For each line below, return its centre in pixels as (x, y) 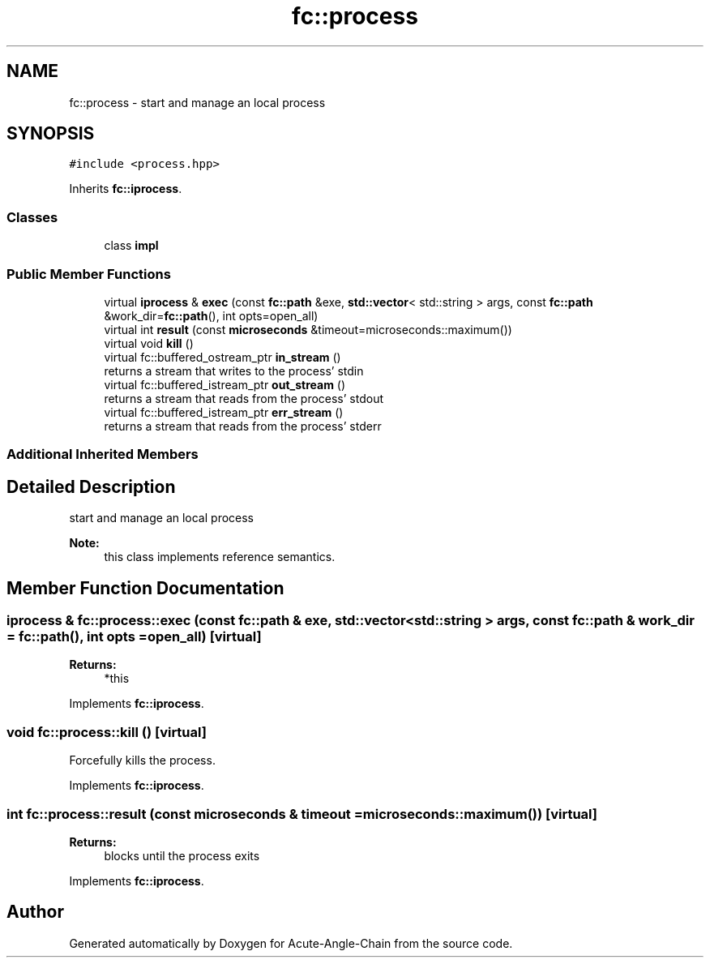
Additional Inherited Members (103, 454)
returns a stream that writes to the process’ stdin (234, 371)
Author (35, 912)
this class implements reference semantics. (220, 557)
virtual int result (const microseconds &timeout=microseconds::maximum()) (308, 329)
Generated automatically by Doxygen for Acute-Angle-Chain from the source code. (291, 943)
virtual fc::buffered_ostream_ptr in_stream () (222, 357)
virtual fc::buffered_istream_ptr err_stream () (224, 412)
